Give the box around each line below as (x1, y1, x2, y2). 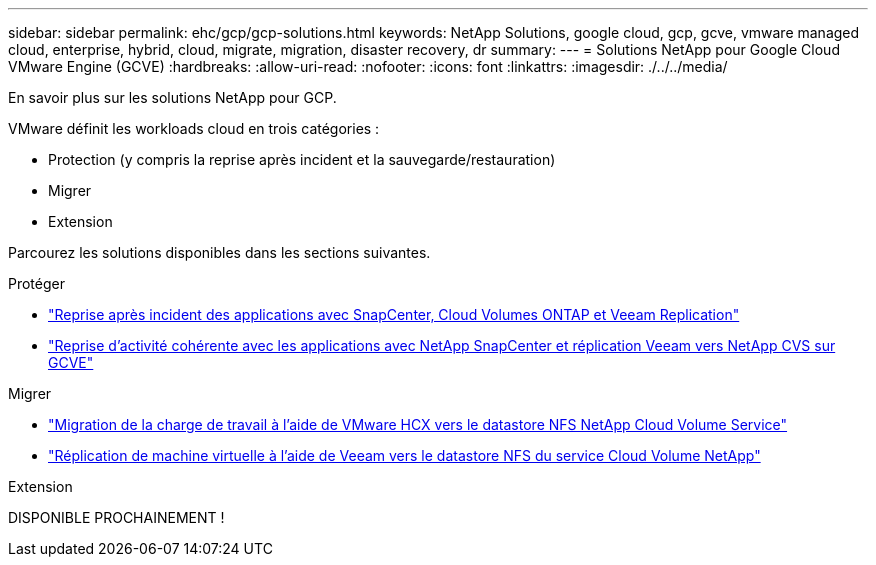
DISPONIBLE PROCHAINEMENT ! (8, 509, 225, 526)
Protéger (8, 275, 65, 292)
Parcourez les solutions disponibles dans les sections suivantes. (8, 244, 431, 261)
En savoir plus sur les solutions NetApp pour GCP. (8, 89, 337, 106)
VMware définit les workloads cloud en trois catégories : (8, 120, 380, 137)
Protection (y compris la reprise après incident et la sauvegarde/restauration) (48, 151, 556, 168)
